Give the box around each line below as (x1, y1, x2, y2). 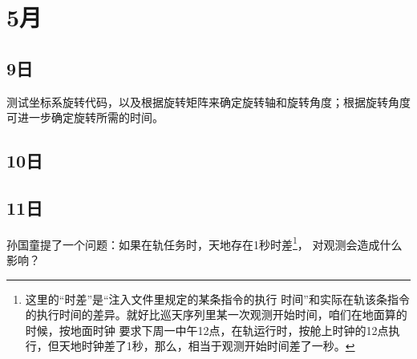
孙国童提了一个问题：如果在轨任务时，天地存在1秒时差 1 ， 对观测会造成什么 (6, 233, 403, 252)
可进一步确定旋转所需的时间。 (6, 109, 164, 126)
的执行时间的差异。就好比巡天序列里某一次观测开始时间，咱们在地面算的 (25, 306, 407, 323)
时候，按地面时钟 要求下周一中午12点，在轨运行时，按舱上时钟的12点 (25, 321, 389, 338)
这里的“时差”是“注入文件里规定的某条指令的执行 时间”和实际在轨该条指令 (25, 290, 410, 307)
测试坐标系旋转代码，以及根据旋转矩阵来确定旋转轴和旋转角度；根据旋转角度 (6, 93, 411, 110)
